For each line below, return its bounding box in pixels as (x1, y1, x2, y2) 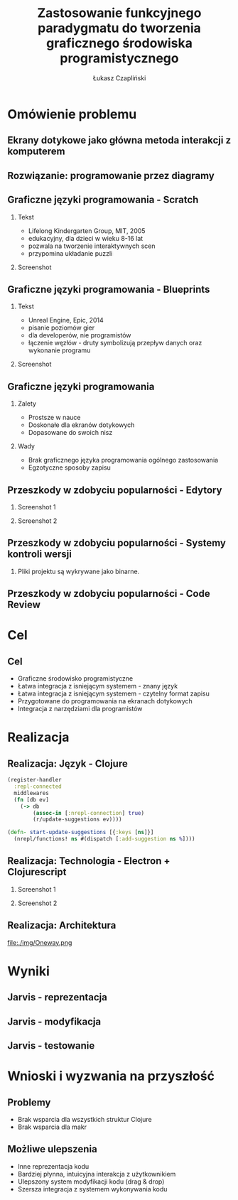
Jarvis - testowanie (7, 1039, 95, 1052)
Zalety (17, 399, 37, 408)
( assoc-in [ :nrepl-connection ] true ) (33, 809, 144, 816)
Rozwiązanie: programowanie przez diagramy (7, 169, 215, 182)
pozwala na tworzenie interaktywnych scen (28, 242, 156, 250)
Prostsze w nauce (28, 413, 81, 422)
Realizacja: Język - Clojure (7, 757, 128, 769)
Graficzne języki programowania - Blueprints (7, 283, 210, 296)
